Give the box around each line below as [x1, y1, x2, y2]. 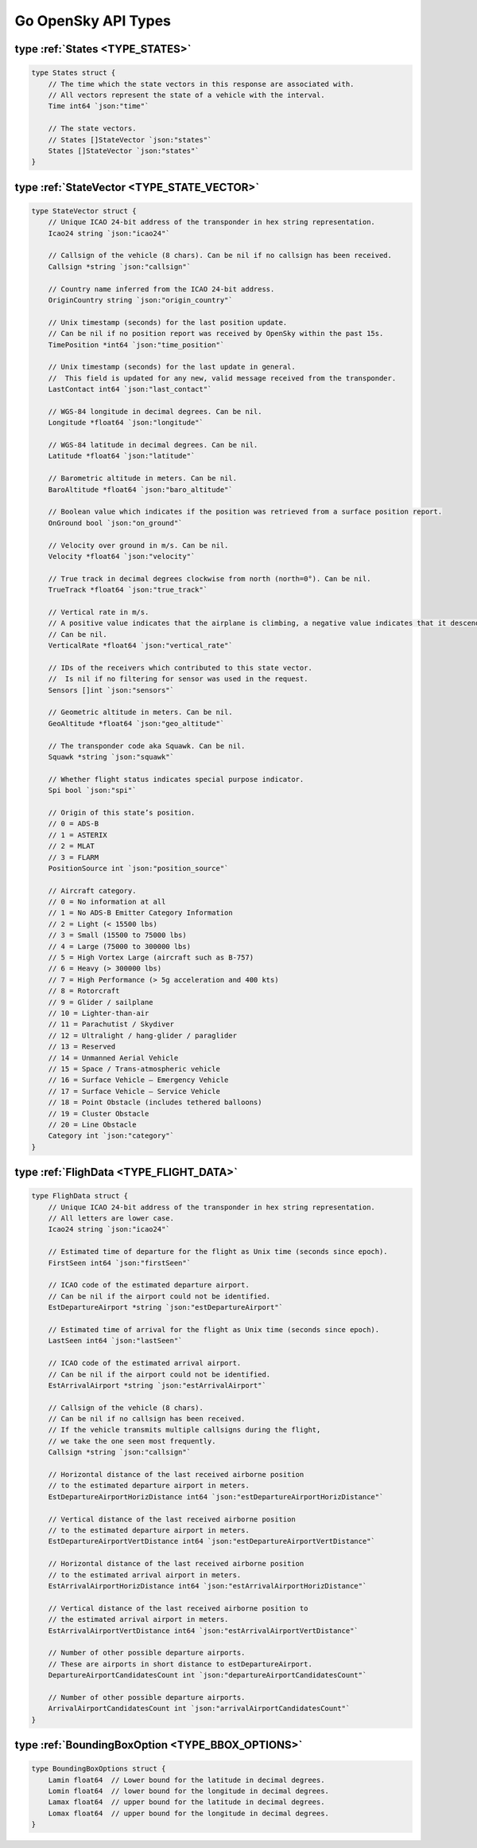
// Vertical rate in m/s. [48, 608, 149, 616]
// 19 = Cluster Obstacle [48, 1109, 149, 1118]
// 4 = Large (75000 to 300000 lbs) [48, 942, 191, 951]
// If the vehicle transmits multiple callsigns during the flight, [48, 1425, 321, 1435]
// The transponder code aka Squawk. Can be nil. [48, 741, 246, 750]
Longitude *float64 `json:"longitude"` [48, 418, 204, 428]
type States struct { [31, 68, 116, 77]
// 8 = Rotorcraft [48, 987, 120, 995]
